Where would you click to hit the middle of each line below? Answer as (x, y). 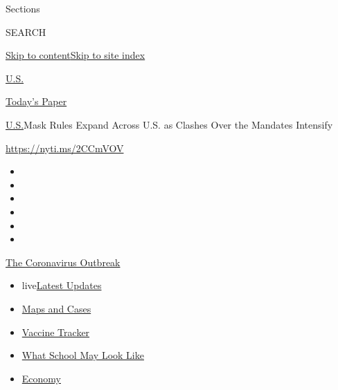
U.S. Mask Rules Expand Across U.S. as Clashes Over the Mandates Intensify (169, 124)
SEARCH (26, 31)
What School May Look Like (83, 355)
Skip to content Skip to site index (75, 55)
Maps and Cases (56, 308)
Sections (23, 8)
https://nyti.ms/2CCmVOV (65, 148)
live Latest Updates (62, 285)
